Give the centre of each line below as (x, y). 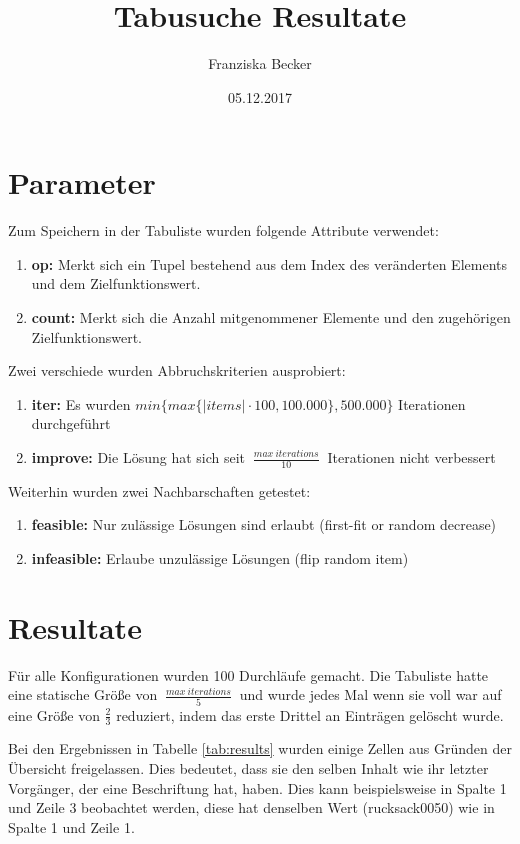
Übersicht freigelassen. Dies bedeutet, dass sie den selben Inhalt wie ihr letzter (248, 768)
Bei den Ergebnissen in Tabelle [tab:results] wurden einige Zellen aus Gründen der (260, 748)
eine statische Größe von (83, 694)
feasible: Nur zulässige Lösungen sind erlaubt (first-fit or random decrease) (264, 524)
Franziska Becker (260, 63)
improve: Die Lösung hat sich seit (138, 457)
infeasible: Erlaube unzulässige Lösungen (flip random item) (220, 558)
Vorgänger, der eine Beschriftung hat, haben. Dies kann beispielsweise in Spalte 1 (257, 787)
